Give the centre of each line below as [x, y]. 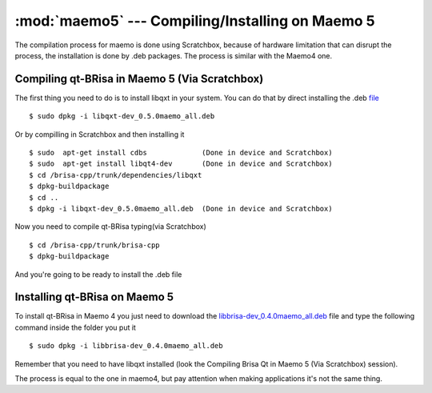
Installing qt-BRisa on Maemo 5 [94, 297]
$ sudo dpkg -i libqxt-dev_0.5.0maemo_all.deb [122, 116]
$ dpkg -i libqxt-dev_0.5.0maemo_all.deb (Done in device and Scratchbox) [181, 209]
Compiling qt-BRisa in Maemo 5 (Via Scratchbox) [139, 79]
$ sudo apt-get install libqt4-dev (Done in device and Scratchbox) [181, 164]
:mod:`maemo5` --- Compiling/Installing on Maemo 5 [195, 21]
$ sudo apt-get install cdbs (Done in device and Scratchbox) [181, 153]
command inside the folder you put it [75, 327]
